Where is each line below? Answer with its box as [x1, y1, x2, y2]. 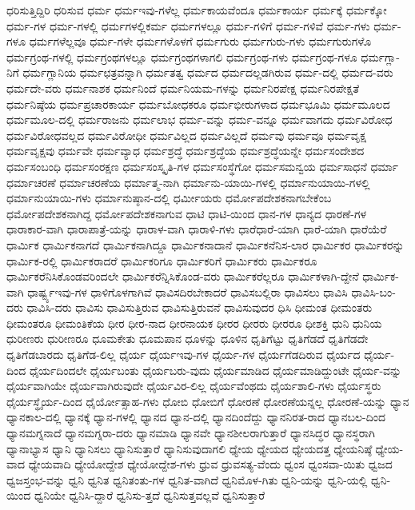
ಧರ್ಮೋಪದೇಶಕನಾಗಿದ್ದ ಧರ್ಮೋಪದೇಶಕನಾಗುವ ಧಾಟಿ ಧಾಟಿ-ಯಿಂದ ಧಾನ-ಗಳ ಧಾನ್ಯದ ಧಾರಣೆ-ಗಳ [6, 205, 367, 221]
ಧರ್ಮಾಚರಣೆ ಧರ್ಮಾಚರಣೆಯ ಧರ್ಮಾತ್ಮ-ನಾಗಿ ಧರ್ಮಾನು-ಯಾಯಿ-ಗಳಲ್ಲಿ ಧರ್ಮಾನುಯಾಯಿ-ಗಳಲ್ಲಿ [6, 173, 370, 190]
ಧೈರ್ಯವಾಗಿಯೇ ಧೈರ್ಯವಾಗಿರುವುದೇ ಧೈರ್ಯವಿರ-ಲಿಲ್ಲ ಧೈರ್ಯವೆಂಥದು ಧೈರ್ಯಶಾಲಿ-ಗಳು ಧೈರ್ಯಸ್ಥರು [6, 377, 381, 394]
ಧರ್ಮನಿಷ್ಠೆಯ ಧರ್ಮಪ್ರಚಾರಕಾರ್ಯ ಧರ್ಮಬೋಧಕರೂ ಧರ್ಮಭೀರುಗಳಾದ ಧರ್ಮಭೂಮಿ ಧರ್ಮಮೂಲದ [6, 95, 390, 112]
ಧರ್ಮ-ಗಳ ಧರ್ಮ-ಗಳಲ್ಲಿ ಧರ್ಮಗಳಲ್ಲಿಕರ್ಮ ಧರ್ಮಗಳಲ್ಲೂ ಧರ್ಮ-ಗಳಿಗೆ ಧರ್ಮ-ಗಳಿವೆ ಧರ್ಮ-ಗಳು [6, 17, 370, 34]
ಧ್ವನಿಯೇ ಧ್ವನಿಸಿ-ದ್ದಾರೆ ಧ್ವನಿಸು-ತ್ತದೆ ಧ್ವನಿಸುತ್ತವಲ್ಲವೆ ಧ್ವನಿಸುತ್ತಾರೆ [34, 487, 265, 504]
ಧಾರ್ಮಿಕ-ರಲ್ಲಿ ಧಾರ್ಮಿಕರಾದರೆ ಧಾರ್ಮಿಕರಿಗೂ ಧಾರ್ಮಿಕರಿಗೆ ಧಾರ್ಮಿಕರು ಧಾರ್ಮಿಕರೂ [6, 252, 317, 269]
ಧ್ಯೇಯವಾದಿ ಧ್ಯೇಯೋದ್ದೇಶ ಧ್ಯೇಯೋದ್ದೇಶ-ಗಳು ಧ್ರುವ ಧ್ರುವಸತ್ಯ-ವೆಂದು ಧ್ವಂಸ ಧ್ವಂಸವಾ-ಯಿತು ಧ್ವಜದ [28, 456, 393, 472]
